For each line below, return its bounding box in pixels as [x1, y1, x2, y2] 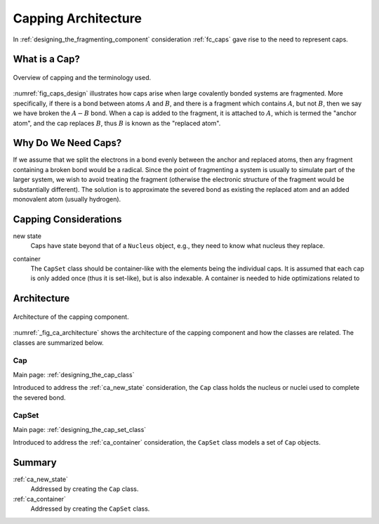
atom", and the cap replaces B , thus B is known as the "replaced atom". [13, 119, 221, 127]
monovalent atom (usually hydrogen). [13, 195, 121, 203]
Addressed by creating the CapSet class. [30, 504, 150, 513]
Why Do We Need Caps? [13, 137, 122, 149]
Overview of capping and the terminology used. [13, 73, 151, 81]
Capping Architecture [13, 11, 142, 26]
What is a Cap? [13, 53, 81, 65]
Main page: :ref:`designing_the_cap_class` [13, 370, 135, 379]
